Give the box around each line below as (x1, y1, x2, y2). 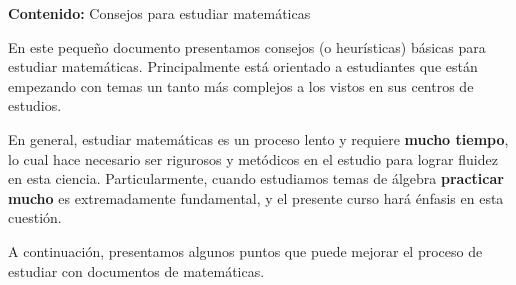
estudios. (8, 95, 62, 116)
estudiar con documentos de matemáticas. (8, 260, 265, 281)
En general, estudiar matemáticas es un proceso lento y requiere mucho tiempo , (8, 128, 509, 149)
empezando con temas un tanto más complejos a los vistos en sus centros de (8, 75, 474, 96)
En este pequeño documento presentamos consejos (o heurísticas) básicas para (8, 36, 486, 57)
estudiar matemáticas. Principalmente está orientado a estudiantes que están (8, 56, 478, 77)
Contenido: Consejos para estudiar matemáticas (8, 3, 311, 23)
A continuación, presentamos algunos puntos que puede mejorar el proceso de (8, 240, 483, 261)
